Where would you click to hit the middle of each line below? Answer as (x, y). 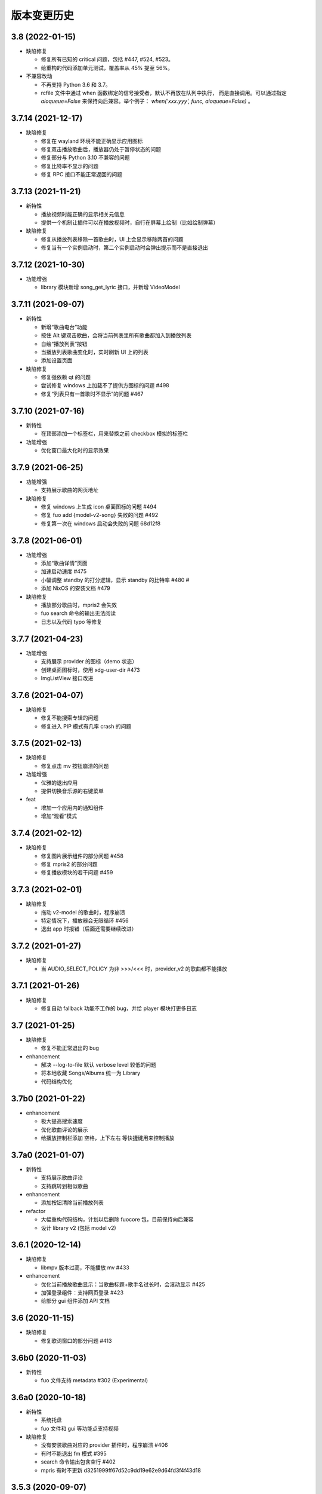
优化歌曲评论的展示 (64, 1129)
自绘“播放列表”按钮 (64, 344)
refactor (36, 1211)
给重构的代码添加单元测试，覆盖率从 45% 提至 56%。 (107, 68)
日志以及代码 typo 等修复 (72, 622)
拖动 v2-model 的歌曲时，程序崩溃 (83, 912)
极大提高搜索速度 (62, 1121)
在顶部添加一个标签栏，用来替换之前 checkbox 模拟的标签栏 (114, 434)
